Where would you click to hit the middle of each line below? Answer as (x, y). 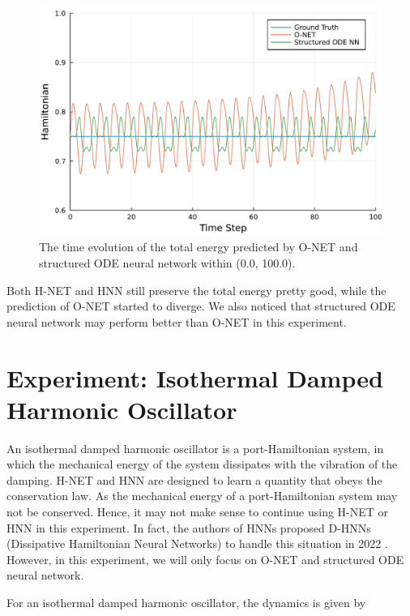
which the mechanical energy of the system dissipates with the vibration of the (202, 464)
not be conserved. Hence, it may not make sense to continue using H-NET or (198, 512)
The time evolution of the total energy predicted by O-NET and (199, 247)
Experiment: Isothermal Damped (195, 377)
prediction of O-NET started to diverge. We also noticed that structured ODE (201, 306)
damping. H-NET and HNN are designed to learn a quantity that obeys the (194, 479)
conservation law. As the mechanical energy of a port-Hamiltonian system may (202, 496)
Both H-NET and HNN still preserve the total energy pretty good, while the (196, 290)
